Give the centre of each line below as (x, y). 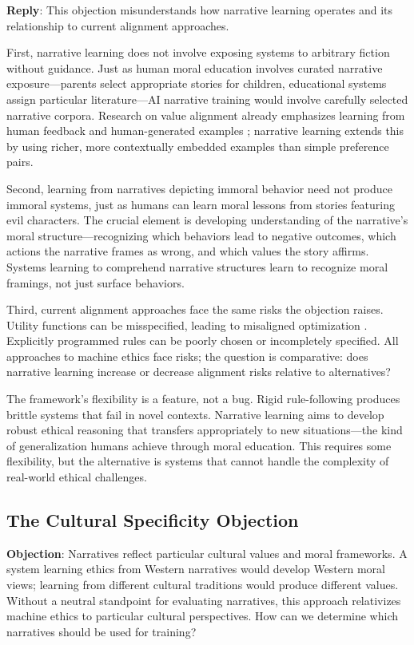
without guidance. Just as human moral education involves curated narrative (195, 67)
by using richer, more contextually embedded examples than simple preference (198, 146)
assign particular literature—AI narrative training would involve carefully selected (207, 99)
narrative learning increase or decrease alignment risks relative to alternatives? (199, 372)
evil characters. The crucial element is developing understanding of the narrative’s (207, 220)
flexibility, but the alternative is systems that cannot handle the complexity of (198, 461)
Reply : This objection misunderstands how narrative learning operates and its (200, 10)
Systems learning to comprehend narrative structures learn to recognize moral (197, 266)
